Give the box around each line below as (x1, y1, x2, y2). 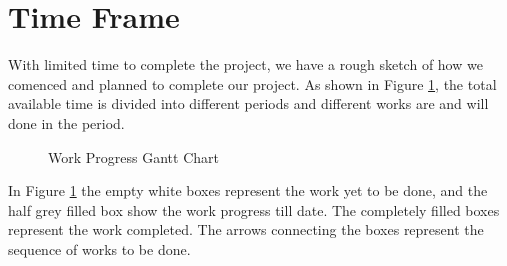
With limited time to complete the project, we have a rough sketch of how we (8, 54, 483, 75)
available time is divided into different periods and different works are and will (8, 93, 489, 114)
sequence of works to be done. (8, 238, 191, 259)
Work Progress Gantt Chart (48, 146, 219, 167)
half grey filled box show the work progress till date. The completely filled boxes (8, 199, 500, 220)
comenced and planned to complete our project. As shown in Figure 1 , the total (8, 73, 497, 94)
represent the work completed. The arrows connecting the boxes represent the (8, 219, 484, 240)
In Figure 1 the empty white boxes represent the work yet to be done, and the (8, 180, 488, 201)
